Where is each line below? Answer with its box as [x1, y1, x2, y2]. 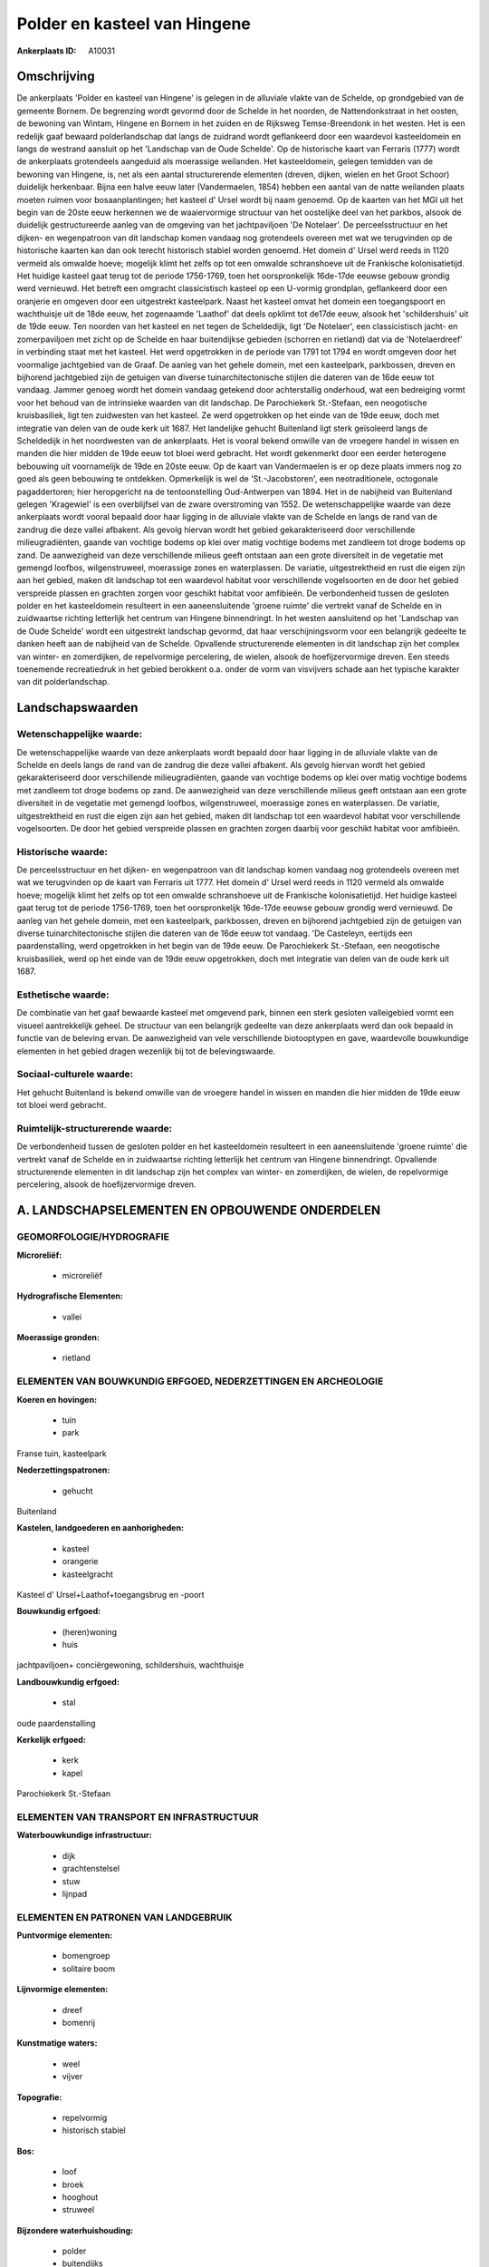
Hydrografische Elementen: [16, 1290, 124, 1301]
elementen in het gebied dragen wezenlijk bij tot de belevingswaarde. [16, 1046, 276, 1056]
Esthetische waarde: [16, 988, 110, 1001]
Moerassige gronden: [16, 1332, 100, 1343]
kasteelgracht [62, 1569, 113, 1580]
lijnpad [62, 1888, 88, 1899]
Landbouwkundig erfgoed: [16, 1676, 120, 1687]
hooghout [62, 2191, 99, 2203]
